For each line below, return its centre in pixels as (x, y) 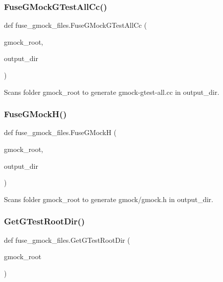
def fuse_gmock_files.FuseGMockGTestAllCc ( (76, 25)
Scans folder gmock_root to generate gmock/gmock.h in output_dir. (109, 199)
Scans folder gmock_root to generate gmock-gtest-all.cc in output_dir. (112, 92)
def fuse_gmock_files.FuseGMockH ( (60, 132)
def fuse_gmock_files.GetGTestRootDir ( (67, 240)
